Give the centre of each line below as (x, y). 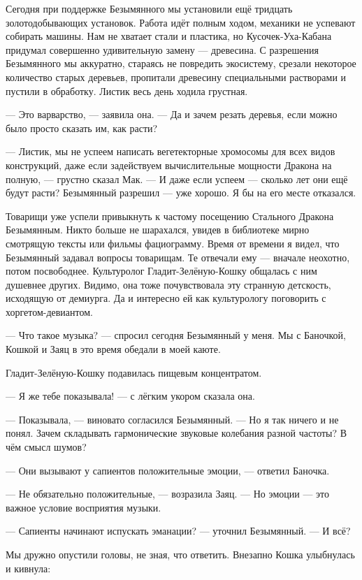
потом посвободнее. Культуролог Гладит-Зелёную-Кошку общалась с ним (161, 271)
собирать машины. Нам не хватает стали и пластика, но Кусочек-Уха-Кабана (169, 36)
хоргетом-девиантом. (49, 311)
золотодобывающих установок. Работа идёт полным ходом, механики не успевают (181, 22)
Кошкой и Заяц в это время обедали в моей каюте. (113, 349)
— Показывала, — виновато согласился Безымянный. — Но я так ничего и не (172, 419)
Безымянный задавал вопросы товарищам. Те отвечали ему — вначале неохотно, (178, 257)
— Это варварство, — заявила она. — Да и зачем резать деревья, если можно (172, 114)
